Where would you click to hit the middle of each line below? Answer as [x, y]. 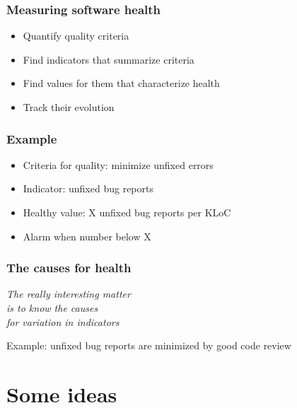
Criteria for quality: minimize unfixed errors [118, 164]
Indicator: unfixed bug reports [88, 188]
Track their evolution [69, 107]
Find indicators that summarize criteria [109, 59]
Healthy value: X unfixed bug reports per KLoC [127, 212]
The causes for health [69, 268]
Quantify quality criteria [76, 36]
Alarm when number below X [87, 236]
